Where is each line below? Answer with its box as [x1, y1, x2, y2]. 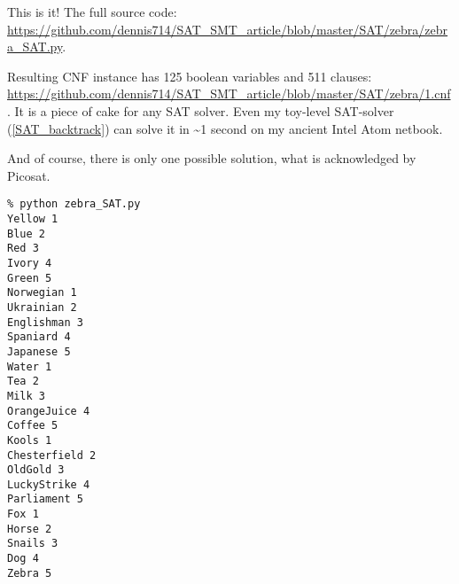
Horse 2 [7, 522, 52, 535]
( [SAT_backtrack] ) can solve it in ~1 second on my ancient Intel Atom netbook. [7, 119, 443, 137]
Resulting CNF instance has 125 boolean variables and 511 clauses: [7, 66, 372, 85]
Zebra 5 [7, 566, 52, 580]
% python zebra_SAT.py [7, 198, 141, 211]
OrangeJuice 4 [7, 404, 90, 417]
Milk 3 [7, 389, 45, 402]
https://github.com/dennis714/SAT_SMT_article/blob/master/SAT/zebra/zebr [7, 19, 448, 38]
